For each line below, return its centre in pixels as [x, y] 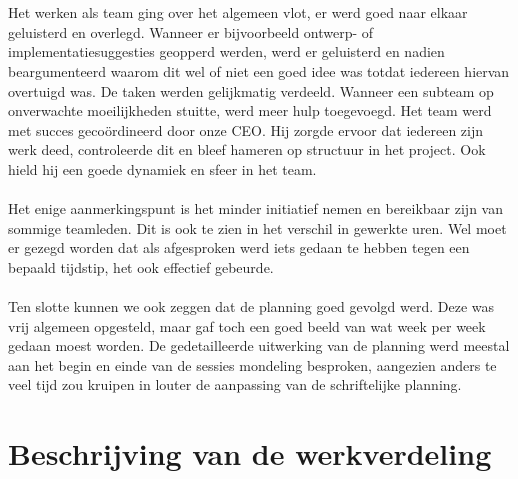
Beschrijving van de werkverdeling [250, 453]
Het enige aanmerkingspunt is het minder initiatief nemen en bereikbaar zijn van [255, 208]
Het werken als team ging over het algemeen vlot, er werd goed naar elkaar [238, 12]
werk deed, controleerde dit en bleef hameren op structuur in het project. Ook [247, 149]
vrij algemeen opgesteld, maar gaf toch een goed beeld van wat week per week [247, 325]
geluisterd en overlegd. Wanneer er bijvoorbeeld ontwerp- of [191, 31]
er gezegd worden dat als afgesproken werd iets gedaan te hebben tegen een [239, 247]
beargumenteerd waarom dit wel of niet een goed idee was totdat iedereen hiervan [259, 70]
